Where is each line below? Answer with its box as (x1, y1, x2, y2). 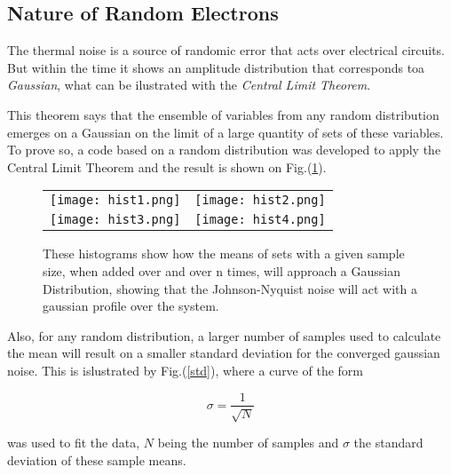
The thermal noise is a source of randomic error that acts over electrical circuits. (7, 41, 446, 59)
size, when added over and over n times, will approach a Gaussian (43, 261, 401, 280)
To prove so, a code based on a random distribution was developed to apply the (7, 140, 441, 159)
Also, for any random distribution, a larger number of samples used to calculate (7, 326, 441, 344)
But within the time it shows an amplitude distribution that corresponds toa (7, 58, 425, 76)
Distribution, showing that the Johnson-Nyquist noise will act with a (43, 279, 418, 297)
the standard (353, 432, 423, 451)
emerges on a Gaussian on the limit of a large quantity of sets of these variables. (7, 123, 444, 141)
